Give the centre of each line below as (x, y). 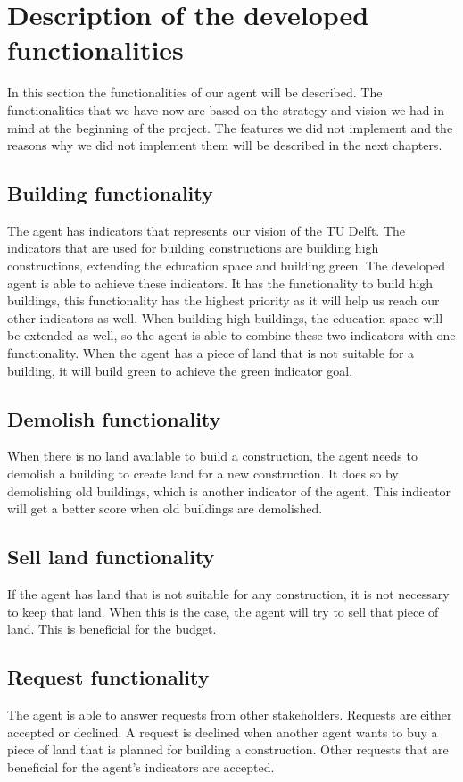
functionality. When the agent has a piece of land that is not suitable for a (211, 353)
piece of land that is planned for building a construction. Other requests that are (228, 749)
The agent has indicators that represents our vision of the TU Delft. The (206, 230)
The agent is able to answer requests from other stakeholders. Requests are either (230, 714)
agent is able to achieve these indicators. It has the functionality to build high (220, 283)
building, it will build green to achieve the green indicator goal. (180, 370)
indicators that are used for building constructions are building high (193, 248)
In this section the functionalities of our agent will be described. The (195, 92)
